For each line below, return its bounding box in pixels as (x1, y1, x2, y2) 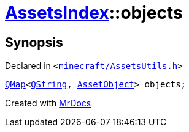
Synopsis (5, 34, 63, 50)
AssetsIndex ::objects (5, 2, 183, 23)
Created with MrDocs (5, 98, 91, 109)
